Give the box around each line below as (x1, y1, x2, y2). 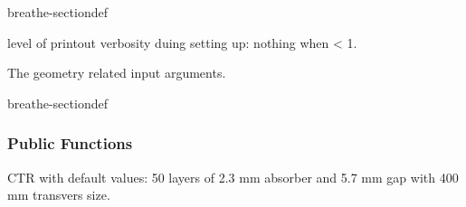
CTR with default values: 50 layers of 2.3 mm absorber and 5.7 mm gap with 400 (7, 167, 459, 186)
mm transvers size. (7, 185, 110, 204)
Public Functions (7, 132, 133, 155)
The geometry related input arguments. (7, 63, 226, 82)
